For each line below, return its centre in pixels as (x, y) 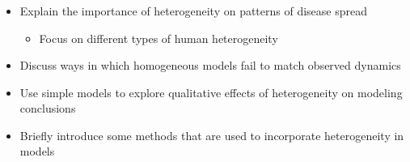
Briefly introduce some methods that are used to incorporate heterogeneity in (212, 135)
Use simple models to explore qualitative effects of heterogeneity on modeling (211, 92)
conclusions (48, 108)
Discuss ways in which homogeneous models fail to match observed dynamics (210, 65)
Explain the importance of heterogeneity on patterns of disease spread (194, 10)
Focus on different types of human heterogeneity (159, 38)
